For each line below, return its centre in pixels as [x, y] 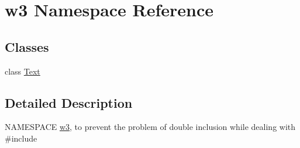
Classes [27, 46]
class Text [23, 71]
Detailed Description [69, 102]
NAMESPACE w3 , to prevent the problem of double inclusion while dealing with [150, 127]
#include [21, 138]
